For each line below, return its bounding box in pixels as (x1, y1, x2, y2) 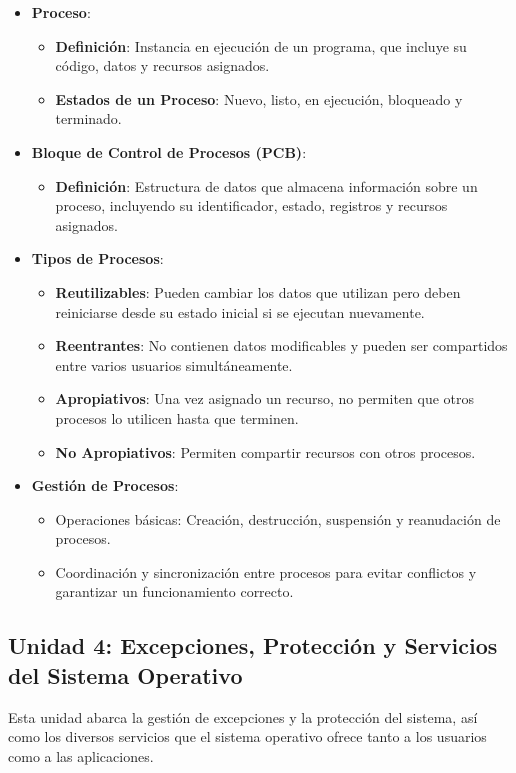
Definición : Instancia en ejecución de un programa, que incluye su (55, 35, 467, 56)
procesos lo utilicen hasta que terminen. (55, 407, 299, 428)
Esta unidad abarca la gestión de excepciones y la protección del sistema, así (8, 706, 478, 727)
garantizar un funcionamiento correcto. (55, 581, 294, 602)
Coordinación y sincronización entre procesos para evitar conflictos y (55, 561, 477, 582)
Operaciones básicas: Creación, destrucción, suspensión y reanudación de (55, 508, 501, 529)
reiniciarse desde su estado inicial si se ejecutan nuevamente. (55, 301, 425, 322)
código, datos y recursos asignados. (55, 55, 270, 76)
